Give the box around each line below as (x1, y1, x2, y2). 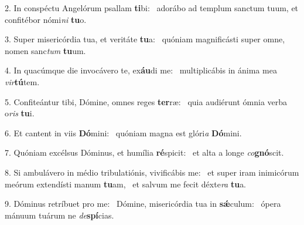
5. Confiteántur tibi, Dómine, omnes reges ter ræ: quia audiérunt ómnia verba (5, 95, 288, 108)
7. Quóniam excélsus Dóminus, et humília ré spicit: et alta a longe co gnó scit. (5, 146, 284, 159)
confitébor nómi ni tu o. (5, 13, 87, 25)
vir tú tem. (5, 75, 40, 88)
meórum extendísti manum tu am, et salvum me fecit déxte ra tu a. (5, 177, 247, 190)
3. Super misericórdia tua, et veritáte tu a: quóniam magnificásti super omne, (5, 33, 285, 45)
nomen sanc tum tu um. (5, 44, 86, 56)
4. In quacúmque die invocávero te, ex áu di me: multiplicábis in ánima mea (5, 64, 277, 76)
